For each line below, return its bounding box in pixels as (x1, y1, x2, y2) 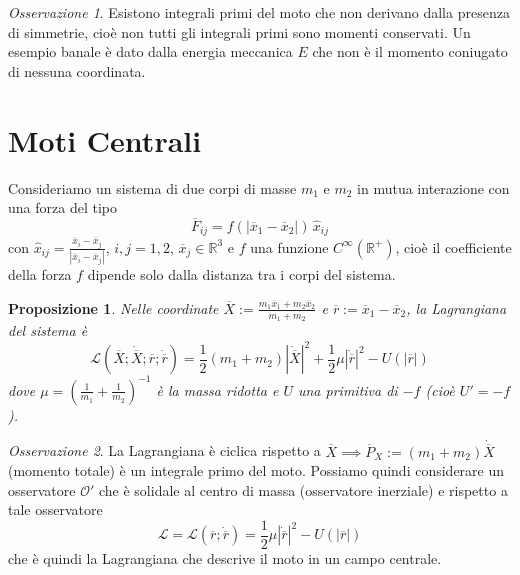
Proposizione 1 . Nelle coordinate (8, 297, 219, 318)
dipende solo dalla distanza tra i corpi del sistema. (87, 264, 396, 285)
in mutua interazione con (357, 177, 510, 198)
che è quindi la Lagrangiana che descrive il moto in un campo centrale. (8, 548, 442, 569)
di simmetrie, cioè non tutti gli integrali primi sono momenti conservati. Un (8, 21, 471, 42)
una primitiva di (297, 379, 398, 400)
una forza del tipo (8, 197, 117, 218)
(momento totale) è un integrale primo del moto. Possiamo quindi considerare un (8, 460, 505, 481)
